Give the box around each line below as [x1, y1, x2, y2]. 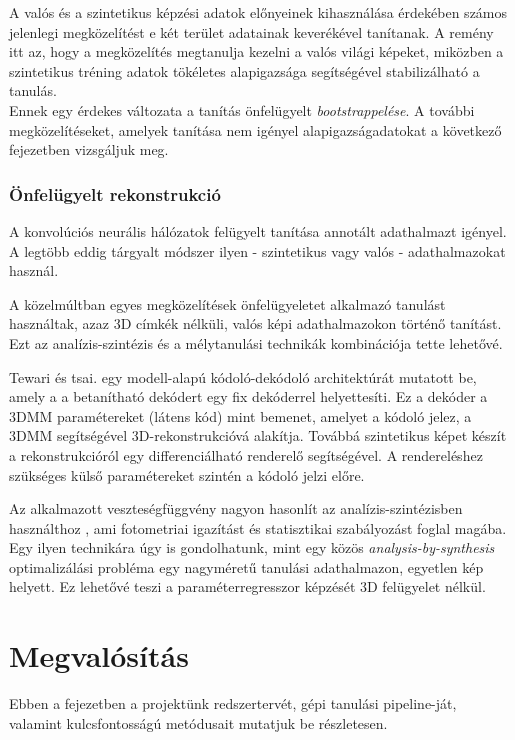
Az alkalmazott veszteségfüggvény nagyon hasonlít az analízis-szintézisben [9, 498, 463, 519]
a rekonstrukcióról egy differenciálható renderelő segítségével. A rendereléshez [9, 444, 483, 465]
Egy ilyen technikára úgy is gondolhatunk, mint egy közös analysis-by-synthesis [9, 537, 495, 558]
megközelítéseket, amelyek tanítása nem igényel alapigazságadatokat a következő [9, 119, 502, 140]
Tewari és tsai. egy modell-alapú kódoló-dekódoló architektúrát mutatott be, [9, 366, 477, 387]
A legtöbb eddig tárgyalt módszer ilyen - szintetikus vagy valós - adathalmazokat [9, 240, 506, 261]
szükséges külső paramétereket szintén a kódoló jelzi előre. [9, 464, 365, 485]
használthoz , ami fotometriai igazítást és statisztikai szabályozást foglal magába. [9, 517, 507, 538]
